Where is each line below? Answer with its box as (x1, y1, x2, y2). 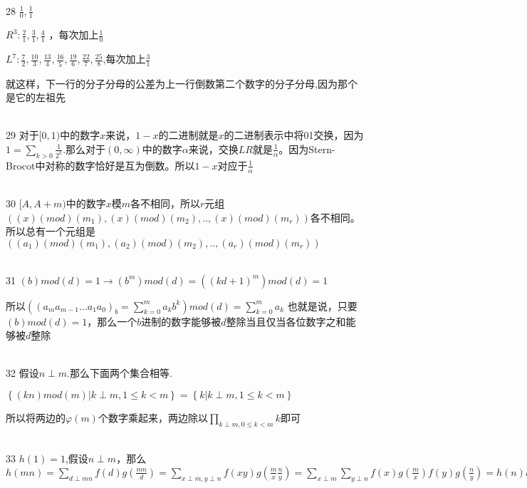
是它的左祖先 (6, 90, 66, 105)
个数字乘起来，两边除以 (98, 410, 208, 425)
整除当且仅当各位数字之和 (226, 313, 346, 328)
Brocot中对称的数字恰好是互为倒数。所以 (6, 157, 195, 172)
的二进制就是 (158, 128, 219, 142)
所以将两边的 (6, 410, 66, 425)
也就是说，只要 (287, 298, 358, 313)
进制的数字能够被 (141, 313, 221, 328)
